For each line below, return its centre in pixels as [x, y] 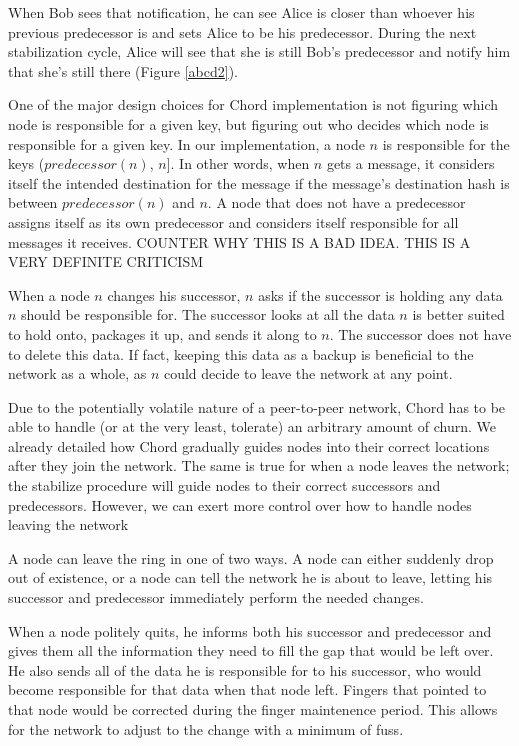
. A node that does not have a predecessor [336, 202]
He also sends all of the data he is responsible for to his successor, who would [245, 669]
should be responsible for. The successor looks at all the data [208, 314]
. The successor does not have [420, 333]
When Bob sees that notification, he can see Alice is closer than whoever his [241, 12]
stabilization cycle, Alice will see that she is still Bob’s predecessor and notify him [259, 51]
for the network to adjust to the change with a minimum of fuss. [206, 728]
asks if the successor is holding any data [380, 294]
